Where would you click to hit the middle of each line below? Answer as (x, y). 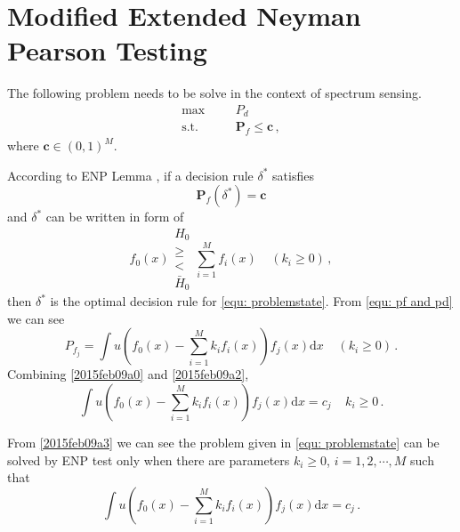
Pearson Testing (107, 50)
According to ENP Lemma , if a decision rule (130, 175)
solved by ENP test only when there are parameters (149, 459)
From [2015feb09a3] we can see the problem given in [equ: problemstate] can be (223, 443)
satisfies (293, 175)
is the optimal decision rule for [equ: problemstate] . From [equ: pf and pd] (251, 301)
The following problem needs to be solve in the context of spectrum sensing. (214, 93)
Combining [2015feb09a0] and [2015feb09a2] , (128, 374)
